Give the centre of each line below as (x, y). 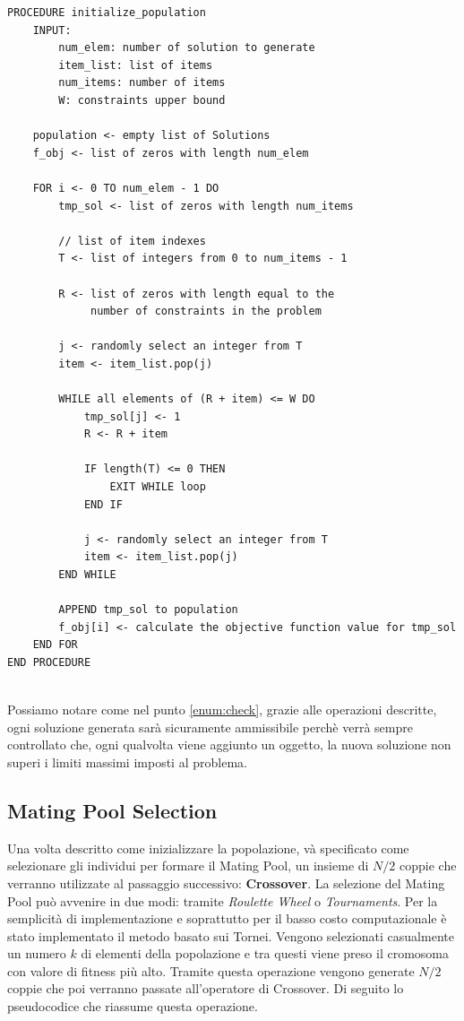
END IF (103, 504)
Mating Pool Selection (112, 810)
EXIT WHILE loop (158, 487)
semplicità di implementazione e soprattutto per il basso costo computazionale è (227, 918)
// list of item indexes (132, 241)
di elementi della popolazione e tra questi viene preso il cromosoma (265, 953)
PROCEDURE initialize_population (107, 13)
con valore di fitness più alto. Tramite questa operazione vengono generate (211, 970)
